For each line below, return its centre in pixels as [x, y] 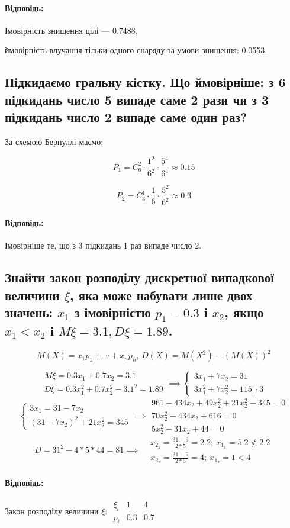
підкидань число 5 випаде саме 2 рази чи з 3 [137, 99]
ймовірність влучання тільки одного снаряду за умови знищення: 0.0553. [136, 50]
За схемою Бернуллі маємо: [54, 141]
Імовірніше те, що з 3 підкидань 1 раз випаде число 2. [103, 245]
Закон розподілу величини [52, 511]
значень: [29, 312]
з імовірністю [112, 312]
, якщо [244, 312]
